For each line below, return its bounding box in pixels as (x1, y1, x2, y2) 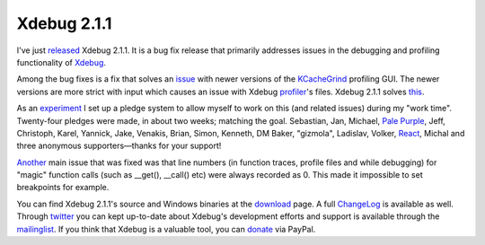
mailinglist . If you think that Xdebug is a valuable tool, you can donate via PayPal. (16, 223, 316, 234)
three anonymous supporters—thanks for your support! (16, 140, 222, 152)
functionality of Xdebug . (16, 57, 107, 67)
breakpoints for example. (16, 182, 110, 193)
